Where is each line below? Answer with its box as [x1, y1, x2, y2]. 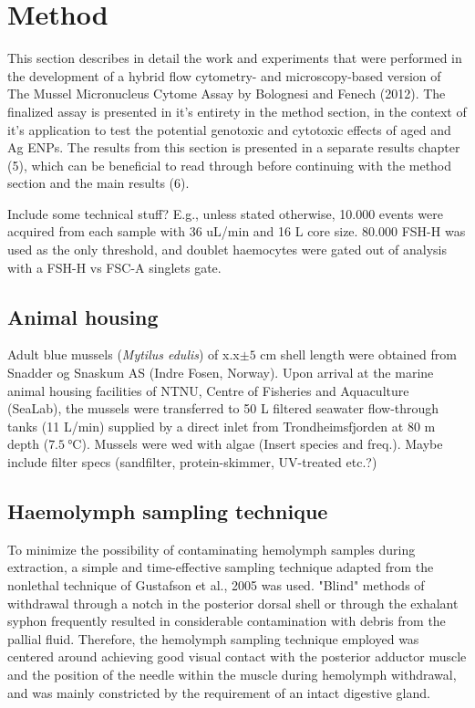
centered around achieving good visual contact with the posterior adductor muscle [7, 647, 467, 666]
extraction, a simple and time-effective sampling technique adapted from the [7, 557, 434, 577]
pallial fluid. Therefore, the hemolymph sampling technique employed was [7, 629, 419, 648]
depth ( [7, 434, 49, 453]
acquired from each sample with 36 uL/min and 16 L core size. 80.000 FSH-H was [7, 222, 466, 241]
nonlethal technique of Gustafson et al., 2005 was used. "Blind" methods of [7, 576, 425, 594]
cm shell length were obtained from [260, 345, 457, 364]
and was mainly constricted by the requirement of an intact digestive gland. [7, 682, 430, 702]
